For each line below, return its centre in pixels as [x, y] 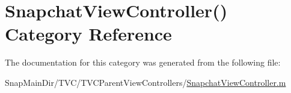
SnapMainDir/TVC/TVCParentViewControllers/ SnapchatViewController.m [145, 82]
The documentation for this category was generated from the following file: [143, 62]
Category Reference [88, 34]
